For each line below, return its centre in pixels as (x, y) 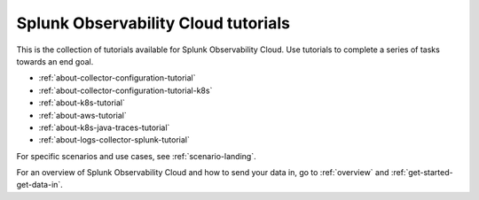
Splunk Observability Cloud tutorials (153, 23)
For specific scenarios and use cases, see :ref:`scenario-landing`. (136, 156)
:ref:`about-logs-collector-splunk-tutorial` (114, 140)
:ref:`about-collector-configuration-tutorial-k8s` (126, 90)
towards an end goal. (55, 61)
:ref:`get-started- (422, 173)
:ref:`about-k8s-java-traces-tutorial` (104, 127)
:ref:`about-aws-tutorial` (83, 115)
